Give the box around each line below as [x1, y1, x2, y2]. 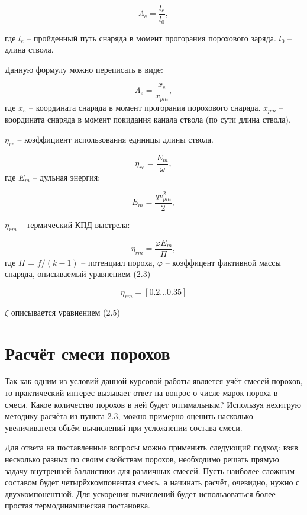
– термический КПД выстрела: [20, 218, 130, 230]
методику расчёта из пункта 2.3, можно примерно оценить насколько [5, 410, 253, 422]
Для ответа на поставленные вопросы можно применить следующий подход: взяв [5, 441, 298, 453]
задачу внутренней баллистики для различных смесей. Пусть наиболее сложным [5, 464, 295, 477]
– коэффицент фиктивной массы [165, 256, 281, 268]
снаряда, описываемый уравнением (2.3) [5, 268, 151, 280]
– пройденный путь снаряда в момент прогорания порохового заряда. [27, 31, 276, 44]
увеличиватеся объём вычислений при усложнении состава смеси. [5, 421, 243, 433]
